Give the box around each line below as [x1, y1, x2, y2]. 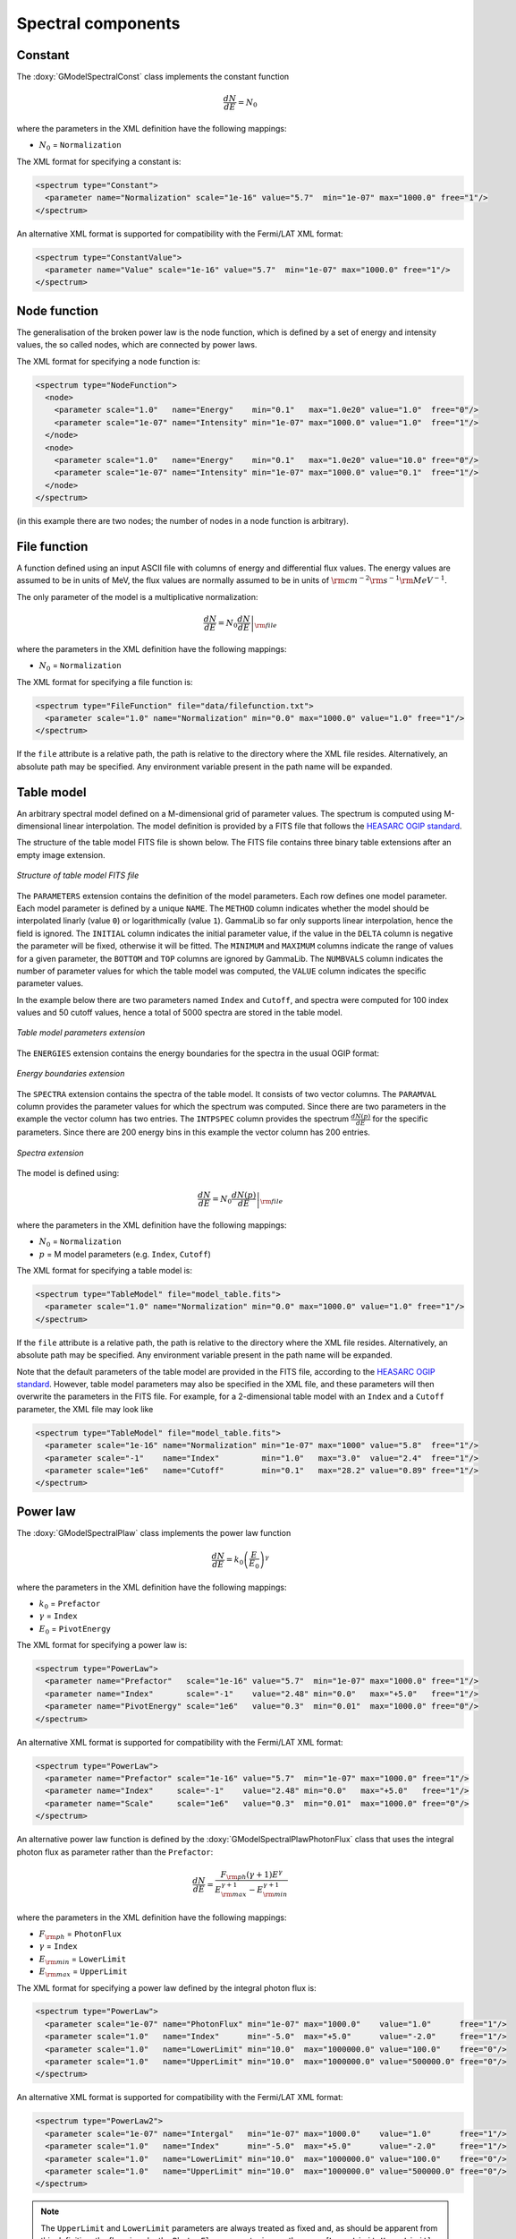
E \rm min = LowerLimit [38, 1953, 127, 1966]
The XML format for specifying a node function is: [16, 356, 201, 366]
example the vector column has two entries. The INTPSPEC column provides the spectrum [16, 1113, 349, 1124]
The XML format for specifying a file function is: [16, 676, 193, 687]
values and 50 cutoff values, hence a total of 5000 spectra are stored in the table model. [16, 1008, 343, 1018]
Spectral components [16, 13, 181, 33]
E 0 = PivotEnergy [38, 1623, 112, 1636]
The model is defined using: [16, 1167, 120, 1178]
